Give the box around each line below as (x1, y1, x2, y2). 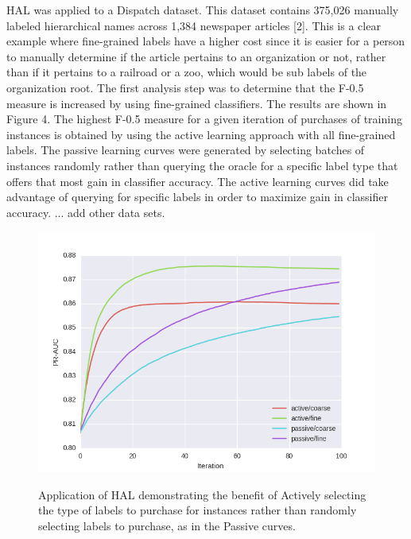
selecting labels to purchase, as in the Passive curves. (38, 517, 296, 533)
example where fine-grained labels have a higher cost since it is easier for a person (6, 33, 405, 49)
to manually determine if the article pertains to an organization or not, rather (6, 48, 386, 64)
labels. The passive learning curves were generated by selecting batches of (6, 142, 365, 158)
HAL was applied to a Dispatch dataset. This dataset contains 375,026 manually (6, 2, 399, 17)
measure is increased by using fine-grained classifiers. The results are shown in (6, 95, 387, 111)
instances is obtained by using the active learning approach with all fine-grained (6, 126, 396, 142)
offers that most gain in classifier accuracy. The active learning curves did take (6, 173, 389, 189)
